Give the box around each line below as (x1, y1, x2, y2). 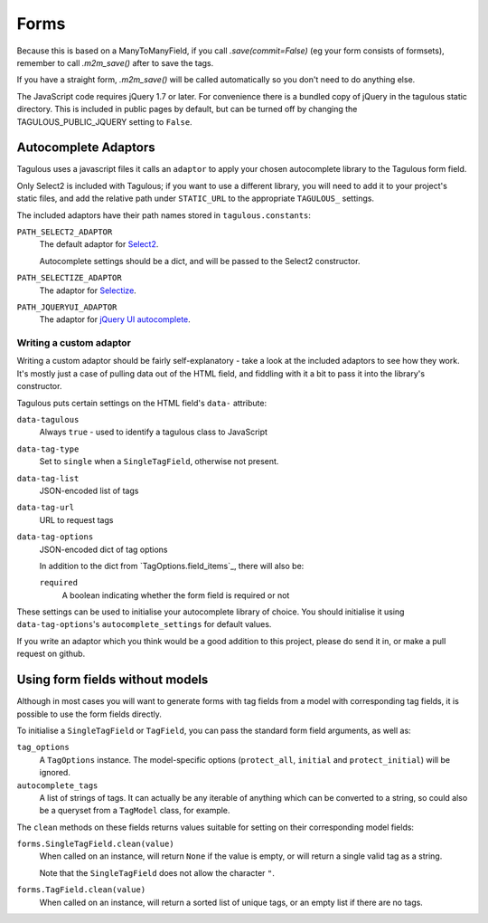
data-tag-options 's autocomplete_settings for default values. (16, 619, 272, 630)
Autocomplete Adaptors (16, 140, 155, 156)
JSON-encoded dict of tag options (39, 544, 168, 555)
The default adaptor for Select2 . (39, 239, 159, 250)
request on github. (16, 648, 86, 660)
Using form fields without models (16, 672, 209, 688)
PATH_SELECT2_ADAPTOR (16, 226, 113, 237)
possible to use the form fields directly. (16, 709, 163, 719)
